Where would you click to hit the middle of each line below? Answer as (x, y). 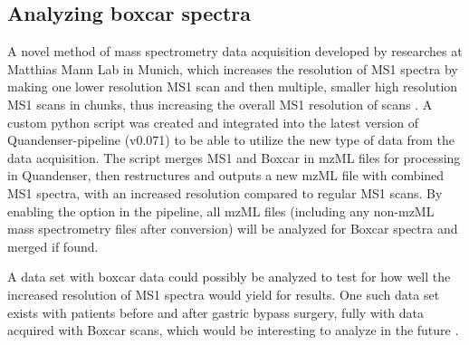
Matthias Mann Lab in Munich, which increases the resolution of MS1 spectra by (233, 68)
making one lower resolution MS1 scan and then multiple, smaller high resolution (233, 86)
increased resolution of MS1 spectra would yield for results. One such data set (224, 294)
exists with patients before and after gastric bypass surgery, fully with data (216, 312)
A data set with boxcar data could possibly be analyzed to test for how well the (229, 277)
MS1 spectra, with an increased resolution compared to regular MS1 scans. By (225, 192)
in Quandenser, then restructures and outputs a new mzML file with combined (226, 175)
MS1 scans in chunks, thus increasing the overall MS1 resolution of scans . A (220, 104)
